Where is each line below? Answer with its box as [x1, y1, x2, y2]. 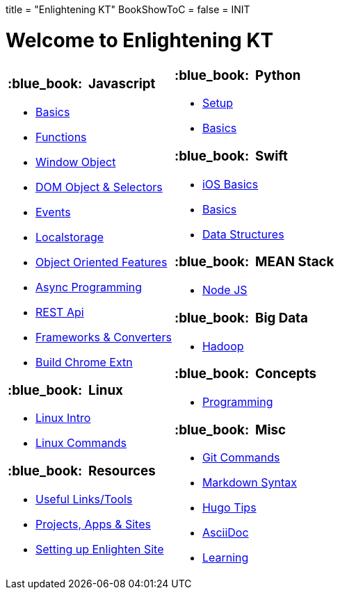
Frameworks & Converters [35, 329, 172, 344]
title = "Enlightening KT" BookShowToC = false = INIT [6, 3, 250, 15]
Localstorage [35, 229, 104, 244]
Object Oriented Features [35, 254, 168, 269]
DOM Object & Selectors [35, 179, 163, 194]
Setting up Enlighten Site [35, 541, 164, 556]
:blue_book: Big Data [174, 309, 308, 326]
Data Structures [202, 227, 284, 241]
